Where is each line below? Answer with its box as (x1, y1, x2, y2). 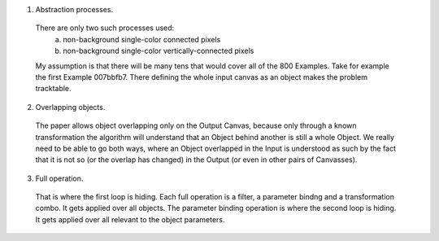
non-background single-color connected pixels (63, 34, 221, 44)
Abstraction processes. (35, 5, 114, 14)
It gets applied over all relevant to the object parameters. (35, 214, 225, 224)
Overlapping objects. (35, 102, 106, 112)
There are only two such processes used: (35, 23, 175, 33)
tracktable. (35, 84, 72, 94)
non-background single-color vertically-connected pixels (63, 46, 254, 56)
